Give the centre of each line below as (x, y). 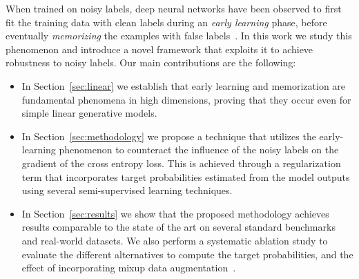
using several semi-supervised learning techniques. (127, 190)
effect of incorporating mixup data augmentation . (129, 268)
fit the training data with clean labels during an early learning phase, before (166, 22)
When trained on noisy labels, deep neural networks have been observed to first (174, 8)
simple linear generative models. (89, 113)
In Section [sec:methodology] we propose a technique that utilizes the (169, 136)
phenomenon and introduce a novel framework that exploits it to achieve (159, 49)
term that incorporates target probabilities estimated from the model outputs (186, 176)
